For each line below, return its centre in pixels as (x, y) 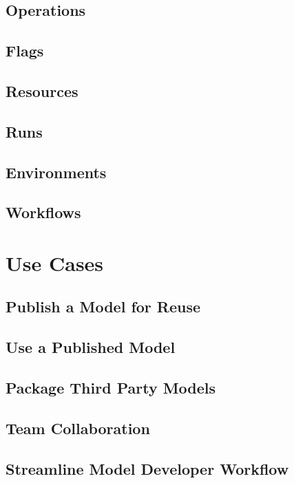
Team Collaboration (78, 428)
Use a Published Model (91, 347)
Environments (56, 172)
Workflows (43, 212)
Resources (42, 90)
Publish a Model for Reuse (103, 307)
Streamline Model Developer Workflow (147, 468)
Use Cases (55, 262)
